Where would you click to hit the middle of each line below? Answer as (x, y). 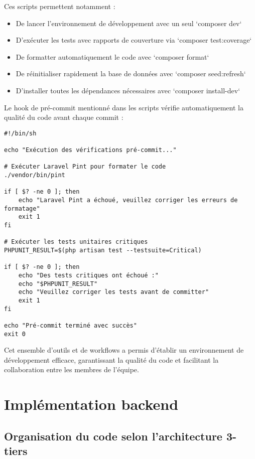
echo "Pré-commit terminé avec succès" (71, 325)
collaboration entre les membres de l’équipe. (72, 369)
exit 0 (15, 334)
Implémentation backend (91, 404)
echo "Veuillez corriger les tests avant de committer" (114, 292)
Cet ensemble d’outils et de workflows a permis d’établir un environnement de (124, 350)
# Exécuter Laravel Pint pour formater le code (85, 167)
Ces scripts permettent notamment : (60, 6)
